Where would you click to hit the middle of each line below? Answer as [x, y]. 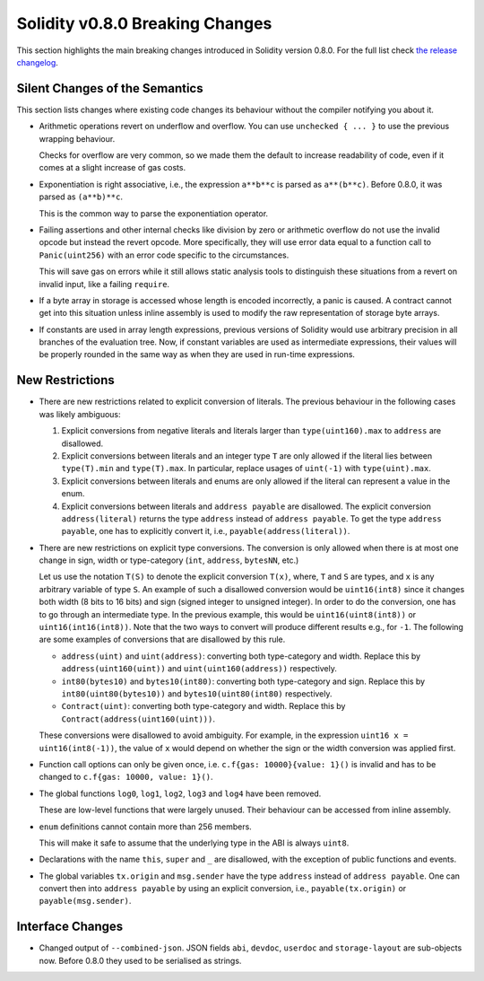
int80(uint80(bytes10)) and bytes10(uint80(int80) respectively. [197, 693]
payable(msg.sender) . [85, 901]
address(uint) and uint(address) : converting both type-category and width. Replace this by [241, 656]
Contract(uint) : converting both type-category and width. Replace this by [203, 706]
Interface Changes [70, 927]
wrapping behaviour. [77, 138]
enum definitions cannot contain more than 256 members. [146, 827]
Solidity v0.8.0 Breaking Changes [144, 23]
